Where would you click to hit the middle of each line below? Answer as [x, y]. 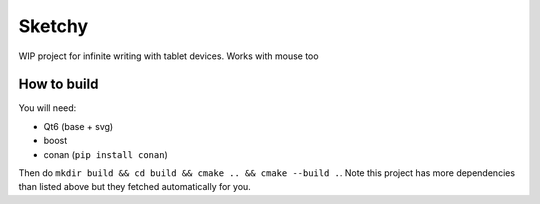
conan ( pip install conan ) [106, 154]
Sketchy [53, 26]
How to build [58, 84]
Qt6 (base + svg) [78, 126]
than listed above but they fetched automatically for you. [135, 187]
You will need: [47, 108]
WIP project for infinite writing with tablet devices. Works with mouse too [168, 56]
